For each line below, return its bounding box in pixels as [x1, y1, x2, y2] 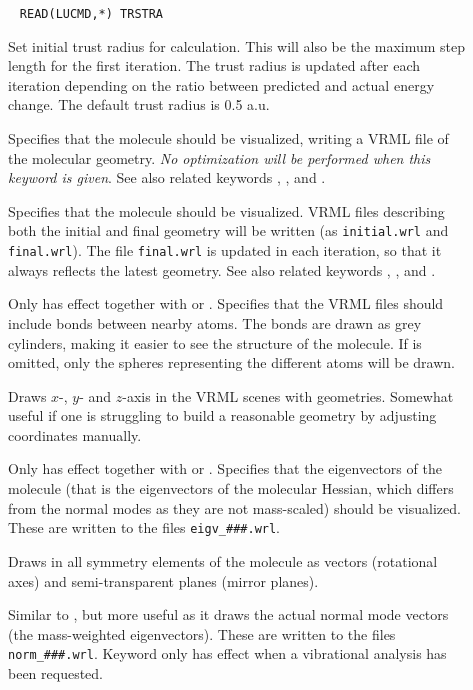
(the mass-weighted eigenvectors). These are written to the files [8, 623, 396, 644]
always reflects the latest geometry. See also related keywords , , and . [8, 259, 436, 280]
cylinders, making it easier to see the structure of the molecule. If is [8, 332, 422, 353]
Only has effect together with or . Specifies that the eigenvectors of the [8, 458, 442, 479]
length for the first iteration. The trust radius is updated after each [8, 55, 421, 76]
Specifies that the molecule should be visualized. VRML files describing [8, 200, 445, 221]
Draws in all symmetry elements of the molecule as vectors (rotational [8, 550, 438, 571]
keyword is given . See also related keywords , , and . [8, 167, 326, 188]
